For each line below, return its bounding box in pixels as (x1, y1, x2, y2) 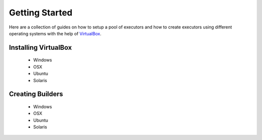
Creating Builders (9, 90, 63, 98)
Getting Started (9, 7, 73, 18)
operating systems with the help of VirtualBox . (9, 30, 101, 36)
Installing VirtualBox (9, 43, 72, 52)
